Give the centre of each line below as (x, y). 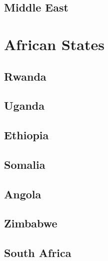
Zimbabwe (31, 223)
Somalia (25, 164)
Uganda (24, 105)
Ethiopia (26, 135)
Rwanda (25, 76)
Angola (23, 194)
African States (54, 44)
